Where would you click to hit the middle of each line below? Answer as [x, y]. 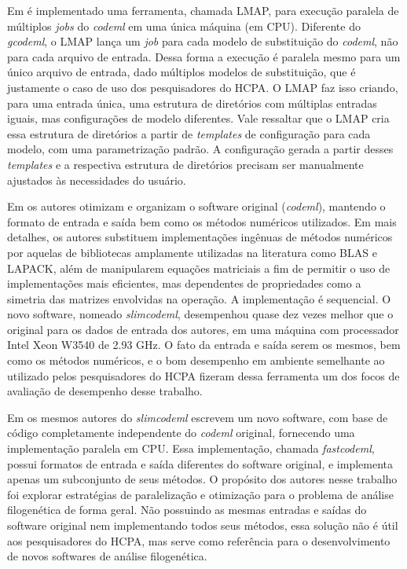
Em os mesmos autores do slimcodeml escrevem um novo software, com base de [198, 417]
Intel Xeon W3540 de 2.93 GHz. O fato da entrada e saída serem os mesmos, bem [204, 345]
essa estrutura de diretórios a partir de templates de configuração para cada [189, 133]
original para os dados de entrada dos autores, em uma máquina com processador [203, 329]
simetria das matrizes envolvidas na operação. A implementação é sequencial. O [199, 298]
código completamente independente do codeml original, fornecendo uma [181, 433]
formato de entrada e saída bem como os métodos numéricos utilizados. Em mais [202, 221]
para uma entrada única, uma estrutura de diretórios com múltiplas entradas [192, 103]
